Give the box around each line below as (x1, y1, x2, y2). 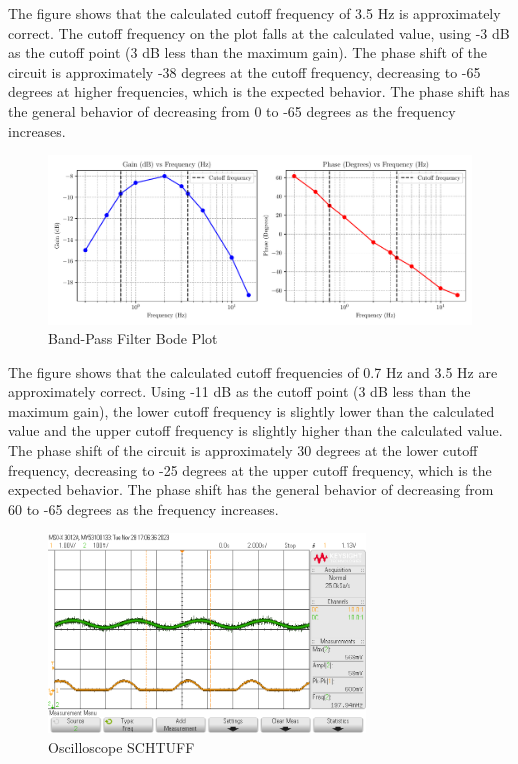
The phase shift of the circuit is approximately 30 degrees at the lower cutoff (8, 440, 478, 461)
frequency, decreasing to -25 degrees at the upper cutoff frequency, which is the (8, 459, 492, 480)
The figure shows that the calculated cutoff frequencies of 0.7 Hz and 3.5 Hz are (8, 361, 498, 382)
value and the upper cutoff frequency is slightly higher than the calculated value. (8, 420, 503, 441)
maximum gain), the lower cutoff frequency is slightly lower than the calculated (8, 400, 495, 421)
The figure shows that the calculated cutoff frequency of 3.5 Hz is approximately (8, 3, 501, 23)
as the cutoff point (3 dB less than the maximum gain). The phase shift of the (8, 42, 487, 63)
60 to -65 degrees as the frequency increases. (8, 498, 279, 519)
